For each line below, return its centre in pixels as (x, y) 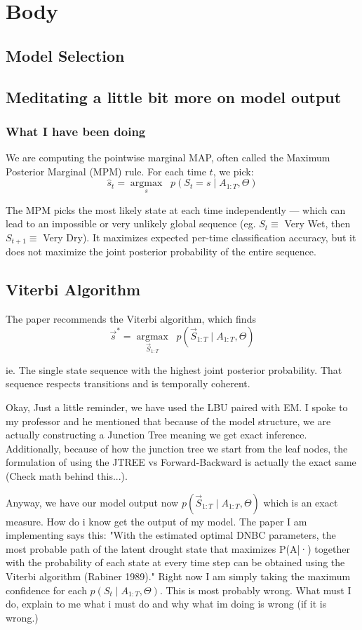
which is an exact (301, 502)
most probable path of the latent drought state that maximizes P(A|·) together (178, 548)
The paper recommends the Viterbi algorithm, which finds (131, 319)
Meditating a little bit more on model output (174, 96)
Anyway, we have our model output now (92, 502)
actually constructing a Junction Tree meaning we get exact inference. (156, 435)
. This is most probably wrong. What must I (255, 590)
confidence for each (46, 590)
